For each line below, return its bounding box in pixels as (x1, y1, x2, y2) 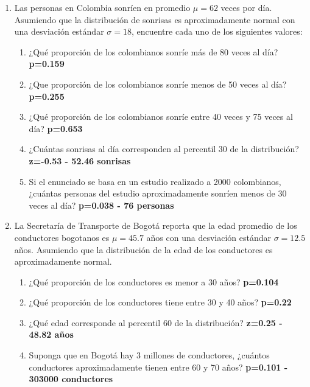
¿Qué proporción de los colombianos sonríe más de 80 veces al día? (29, 45, 278, 58)
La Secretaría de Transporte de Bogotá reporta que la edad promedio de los (14, 219, 297, 232)
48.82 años (29, 328, 74, 341)
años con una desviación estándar (146, 231, 272, 243)
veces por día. (220, 1, 272, 13)
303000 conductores (29, 372, 113, 385)
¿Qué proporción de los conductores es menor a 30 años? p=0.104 (29, 275, 279, 288)
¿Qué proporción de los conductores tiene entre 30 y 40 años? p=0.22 (29, 296, 292, 309)
